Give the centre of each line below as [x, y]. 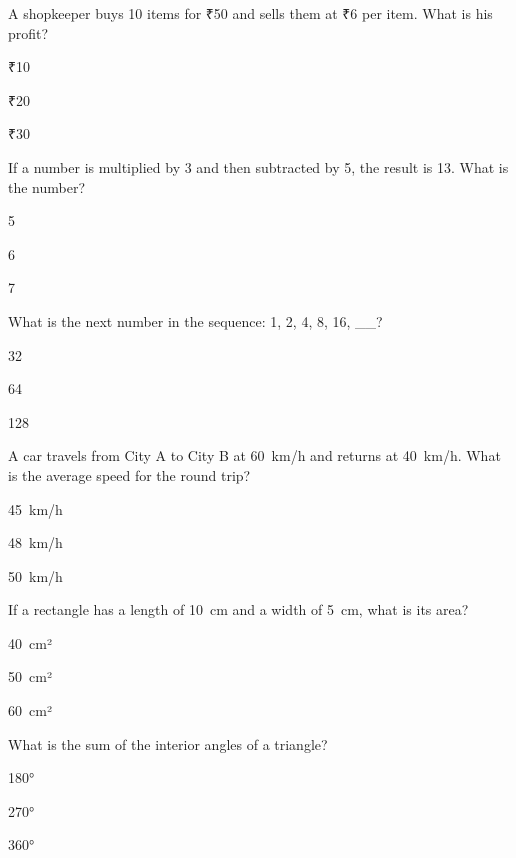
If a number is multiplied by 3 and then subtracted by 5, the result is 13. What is [258, 166]
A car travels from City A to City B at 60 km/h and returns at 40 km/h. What [254, 455]
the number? [47, 186]
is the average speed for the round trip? [129, 474]
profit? [28, 32]
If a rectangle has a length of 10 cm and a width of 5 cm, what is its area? [238, 609]
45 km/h [35, 508]
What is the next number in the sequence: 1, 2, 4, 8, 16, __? [195, 320]
